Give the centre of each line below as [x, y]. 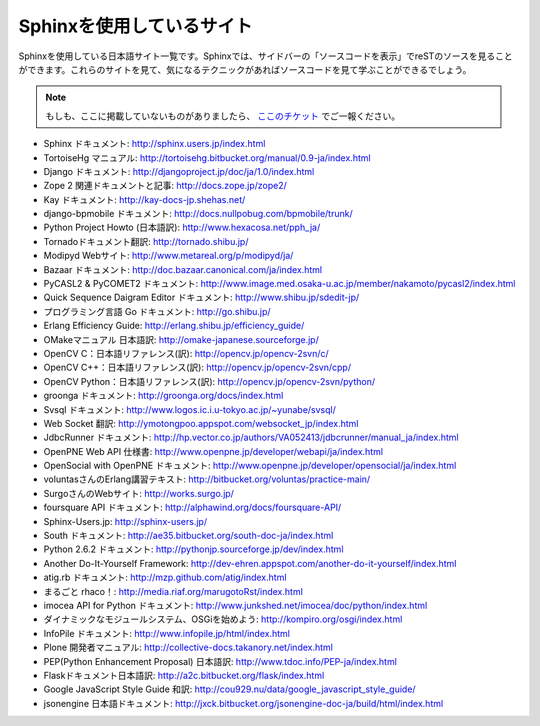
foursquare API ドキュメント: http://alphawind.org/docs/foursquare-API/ [192, 507]
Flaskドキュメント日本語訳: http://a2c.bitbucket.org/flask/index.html [184, 675]
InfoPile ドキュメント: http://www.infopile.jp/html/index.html [166, 633]
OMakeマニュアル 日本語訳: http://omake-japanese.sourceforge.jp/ [181, 339]
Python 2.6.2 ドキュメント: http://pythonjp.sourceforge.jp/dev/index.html [193, 549]
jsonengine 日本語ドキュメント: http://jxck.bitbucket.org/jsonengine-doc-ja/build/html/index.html [243, 703]
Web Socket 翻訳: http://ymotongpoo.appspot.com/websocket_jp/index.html [201, 423]
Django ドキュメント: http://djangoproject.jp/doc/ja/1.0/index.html [179, 171]
